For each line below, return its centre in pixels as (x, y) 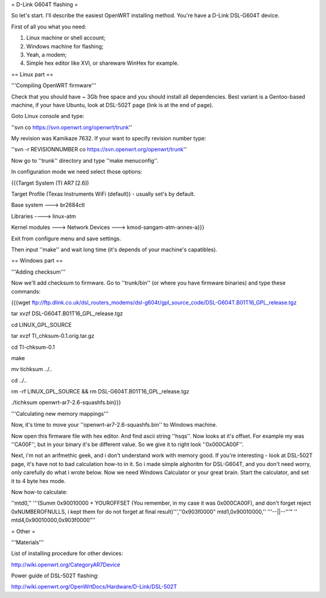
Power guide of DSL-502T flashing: (55, 576)
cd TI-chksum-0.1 (33, 347)
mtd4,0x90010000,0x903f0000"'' (53, 520)
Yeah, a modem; (46, 54)
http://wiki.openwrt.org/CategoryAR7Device (66, 564)
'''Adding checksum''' (38, 272)
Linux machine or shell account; (66, 38)
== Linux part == (32, 74)
